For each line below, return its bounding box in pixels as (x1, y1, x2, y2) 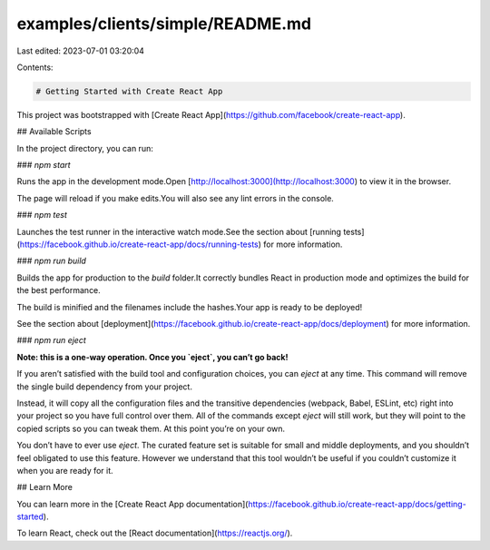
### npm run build (16, 255, 86, 267)
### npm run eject (16, 335, 86, 346)
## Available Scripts (16, 126, 92, 137)
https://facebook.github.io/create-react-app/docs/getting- (248, 498, 466, 509)
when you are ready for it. (16, 465, 113, 476)
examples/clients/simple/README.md (16, 14, 312, 34)
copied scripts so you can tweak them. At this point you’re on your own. (16, 423, 286, 434)
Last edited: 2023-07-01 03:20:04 (16, 45, 145, 56)
